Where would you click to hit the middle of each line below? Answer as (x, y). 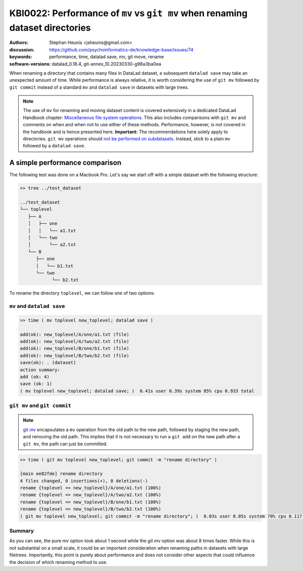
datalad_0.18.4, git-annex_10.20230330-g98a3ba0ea (107, 64)
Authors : (19, 42)
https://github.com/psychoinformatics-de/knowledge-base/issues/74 (121, 49)
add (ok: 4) (35, 377)
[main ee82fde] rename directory (61, 474)
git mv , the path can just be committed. (65, 444)
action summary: (40, 370)
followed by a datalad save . (54, 146)
